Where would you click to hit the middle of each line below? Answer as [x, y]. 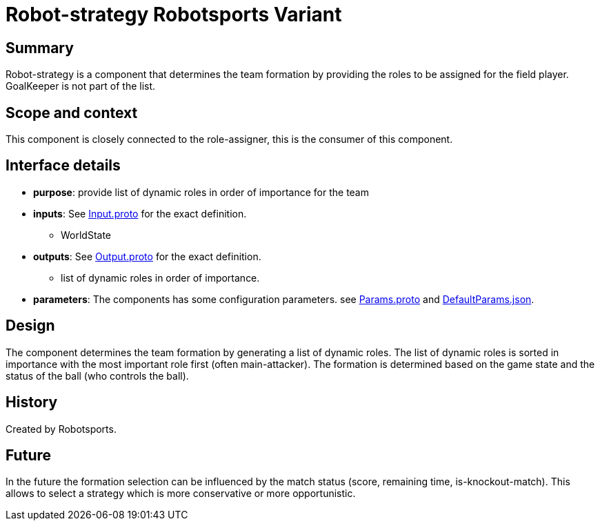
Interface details [63, 166]
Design [30, 326]
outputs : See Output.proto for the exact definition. [147, 256]
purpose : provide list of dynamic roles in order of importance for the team [201, 192]
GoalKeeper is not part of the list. [81, 86]
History [32, 402]
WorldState [86, 235]
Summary [40, 48]
